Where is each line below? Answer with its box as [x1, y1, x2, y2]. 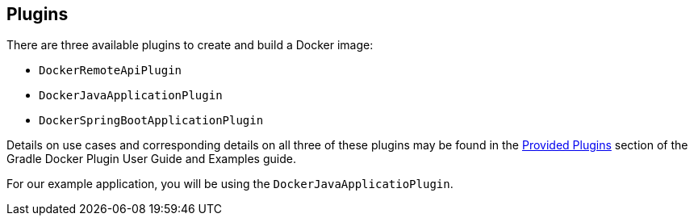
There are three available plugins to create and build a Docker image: [6, 38, 374, 52]
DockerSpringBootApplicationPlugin [39, 114, 264, 128]
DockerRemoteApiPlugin [39, 64, 182, 77]
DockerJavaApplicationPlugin [39, 89, 223, 103]
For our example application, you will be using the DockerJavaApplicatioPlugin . [6, 177, 454, 191]
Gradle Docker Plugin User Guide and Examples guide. [6, 152, 296, 166]
